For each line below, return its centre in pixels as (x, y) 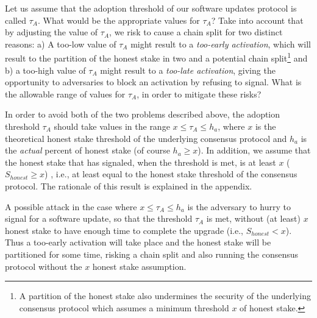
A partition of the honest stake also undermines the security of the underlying (165, 296)
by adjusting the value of (52, 32)
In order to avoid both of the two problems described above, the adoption (143, 114)
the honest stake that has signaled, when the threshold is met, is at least (141, 162)
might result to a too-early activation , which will (221, 44)
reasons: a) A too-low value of (61, 44)
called (16, 20)
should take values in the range (112, 126)
